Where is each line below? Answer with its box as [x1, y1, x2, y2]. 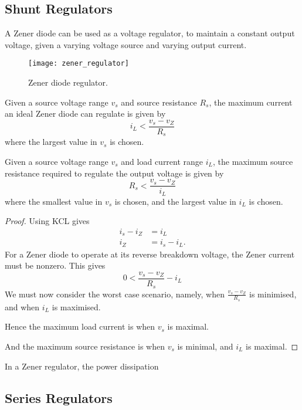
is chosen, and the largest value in [114, 195, 236, 207]
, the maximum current [209, 96, 293, 108]
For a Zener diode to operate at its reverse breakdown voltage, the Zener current [5, 248, 295, 260]
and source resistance [121, 96, 197, 108]
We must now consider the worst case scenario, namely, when [5, 287, 225, 300]
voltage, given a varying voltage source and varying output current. [5, 38, 247, 50]
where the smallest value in [5, 195, 103, 207]
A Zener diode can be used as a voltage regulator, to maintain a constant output [5, 27, 295, 39]
